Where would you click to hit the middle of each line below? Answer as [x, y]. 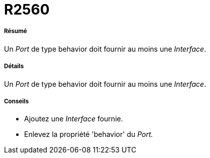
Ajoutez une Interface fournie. [74, 119]
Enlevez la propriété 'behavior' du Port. [89, 134]
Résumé [16, 31]
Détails [14, 66]
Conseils [17, 101]
